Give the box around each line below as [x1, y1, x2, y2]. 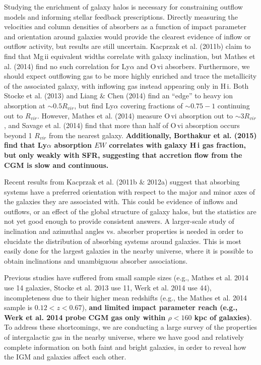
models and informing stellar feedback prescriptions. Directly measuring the [4, 11, 238, 22]
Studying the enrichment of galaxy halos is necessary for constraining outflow [4, 2, 243, 12]
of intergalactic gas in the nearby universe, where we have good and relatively [4, 332, 244, 342]
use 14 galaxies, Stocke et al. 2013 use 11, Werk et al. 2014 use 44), [4, 282, 212, 293]
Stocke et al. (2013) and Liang [4, 90, 98, 101]
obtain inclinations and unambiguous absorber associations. [4, 255, 188, 266]
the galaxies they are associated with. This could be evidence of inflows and [4, 196, 238, 207]
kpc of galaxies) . [194, 312, 252, 322]
